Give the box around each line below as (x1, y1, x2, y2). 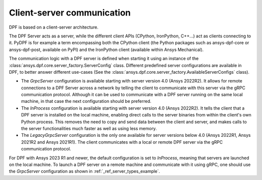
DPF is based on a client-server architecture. (9, 24, 99, 30)
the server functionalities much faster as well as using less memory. (21, 126, 157, 131)
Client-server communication (9, 7, 131, 18)
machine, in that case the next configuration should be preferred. (21, 98, 151, 104)
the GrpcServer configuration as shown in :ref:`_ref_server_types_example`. (9, 168, 160, 174)
